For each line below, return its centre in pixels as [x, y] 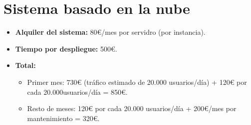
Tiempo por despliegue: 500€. [66, 48]
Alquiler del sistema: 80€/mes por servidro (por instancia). [110, 32]
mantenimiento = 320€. [63, 118]
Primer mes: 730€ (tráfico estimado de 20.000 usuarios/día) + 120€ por [137, 82]
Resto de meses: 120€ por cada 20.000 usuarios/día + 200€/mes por [132, 108]
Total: [25, 65]
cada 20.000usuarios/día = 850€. [77, 92]
